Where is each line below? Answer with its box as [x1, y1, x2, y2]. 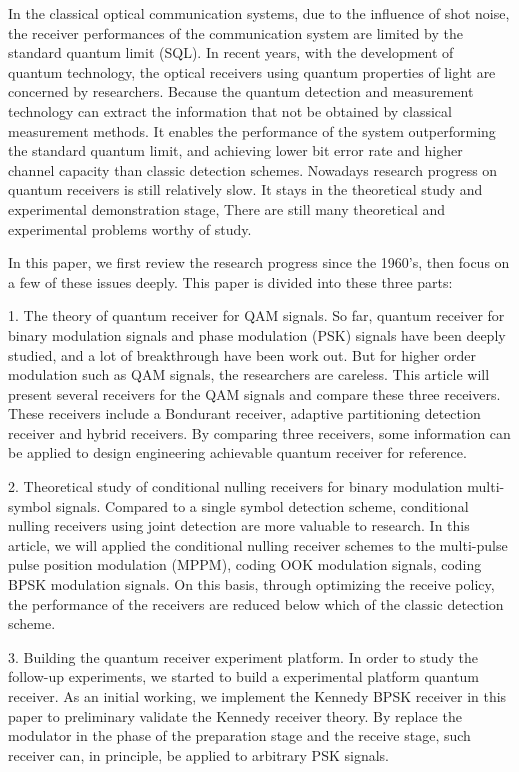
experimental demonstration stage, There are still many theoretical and [8, 198, 446, 219]
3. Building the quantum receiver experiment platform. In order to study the [8, 646, 478, 667]
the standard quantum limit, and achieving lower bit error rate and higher [8, 140, 463, 161]
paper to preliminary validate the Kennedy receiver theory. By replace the [8, 705, 462, 726]
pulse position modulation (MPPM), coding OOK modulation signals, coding [8, 554, 482, 575]
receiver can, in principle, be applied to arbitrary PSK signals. [8, 744, 389, 765]
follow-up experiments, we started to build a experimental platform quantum [8, 666, 479, 687]
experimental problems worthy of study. [8, 218, 252, 239]
